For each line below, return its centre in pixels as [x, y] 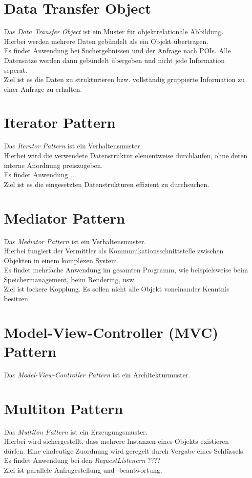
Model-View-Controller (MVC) [111, 332]
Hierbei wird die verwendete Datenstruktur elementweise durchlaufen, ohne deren [126, 155]
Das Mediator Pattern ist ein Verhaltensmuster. [75, 241]
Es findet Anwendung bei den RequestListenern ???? [82, 460]
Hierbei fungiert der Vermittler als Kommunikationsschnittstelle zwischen [114, 251]
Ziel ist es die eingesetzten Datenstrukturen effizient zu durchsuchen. [107, 184]
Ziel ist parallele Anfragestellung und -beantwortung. [83, 470]
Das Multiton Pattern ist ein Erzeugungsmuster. [76, 431]
